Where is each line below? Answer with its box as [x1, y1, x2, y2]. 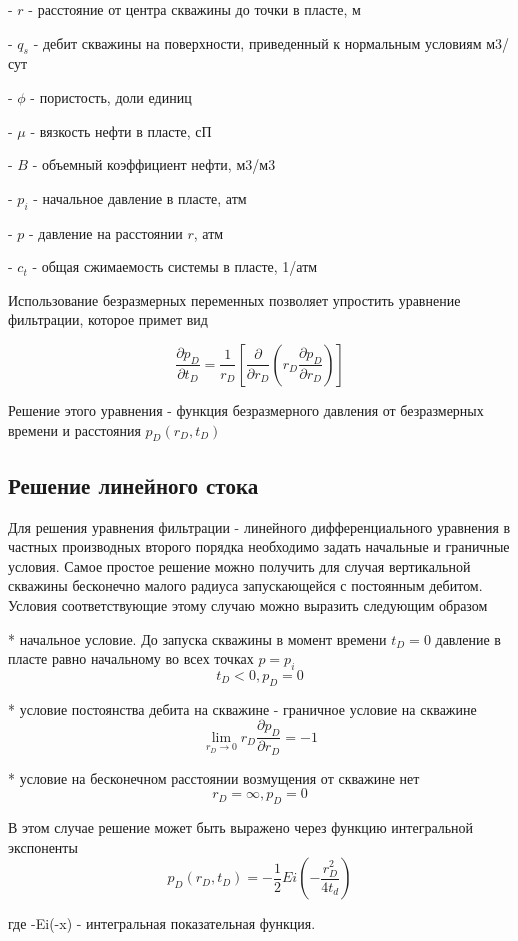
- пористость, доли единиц [30, 86, 192, 107]
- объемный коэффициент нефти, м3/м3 [32, 154, 276, 175]
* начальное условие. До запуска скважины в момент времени [8, 628, 387, 649]
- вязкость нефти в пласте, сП [30, 120, 212, 141]
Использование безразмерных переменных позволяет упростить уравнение [8, 289, 461, 310]
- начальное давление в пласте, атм [33, 187, 247, 208]
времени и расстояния [8, 419, 141, 440]
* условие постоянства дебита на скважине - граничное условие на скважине [8, 698, 477, 719]
